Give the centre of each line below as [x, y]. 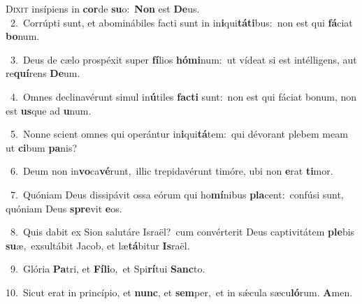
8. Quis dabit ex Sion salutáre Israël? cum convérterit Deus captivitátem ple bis [182, 232]
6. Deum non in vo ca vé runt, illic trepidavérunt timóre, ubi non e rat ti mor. [172, 171]
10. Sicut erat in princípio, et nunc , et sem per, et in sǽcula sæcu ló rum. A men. [179, 292]
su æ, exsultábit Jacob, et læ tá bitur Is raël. [98, 245]
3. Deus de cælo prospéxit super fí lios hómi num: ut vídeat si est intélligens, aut [183, 59]
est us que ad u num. [49, 110]
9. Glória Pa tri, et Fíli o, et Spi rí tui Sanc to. [108, 269]
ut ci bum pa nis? [42, 147]
